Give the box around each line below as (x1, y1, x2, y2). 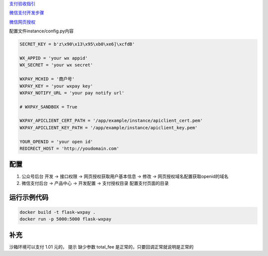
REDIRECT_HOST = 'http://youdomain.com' (19, 146, 119, 152)
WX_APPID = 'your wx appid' (19, 55, 88, 61)
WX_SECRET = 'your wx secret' (19, 62, 93, 68)
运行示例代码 (9, 193, 49, 201)
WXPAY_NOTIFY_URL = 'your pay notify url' (19, 90, 125, 95)
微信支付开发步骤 (9, 10, 44, 16)
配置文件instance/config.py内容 (9, 28, 74, 34)
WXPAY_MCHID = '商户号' (19, 76, 75, 82)
